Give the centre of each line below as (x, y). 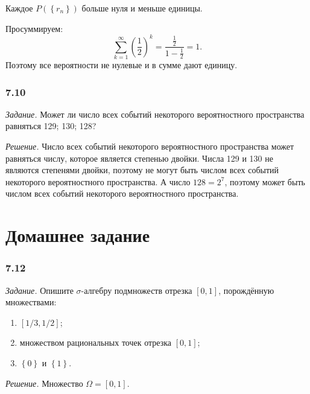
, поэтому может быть (265, 181)
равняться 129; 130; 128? (51, 126)
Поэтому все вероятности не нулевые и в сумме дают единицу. (122, 65)
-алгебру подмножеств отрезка (137, 290)
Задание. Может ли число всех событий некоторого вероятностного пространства (155, 114)
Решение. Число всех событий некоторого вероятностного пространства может (150, 146)
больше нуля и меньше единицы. (142, 8)
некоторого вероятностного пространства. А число (98, 181)
